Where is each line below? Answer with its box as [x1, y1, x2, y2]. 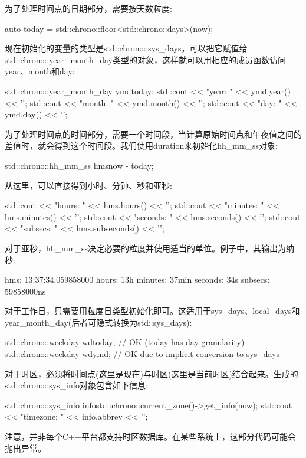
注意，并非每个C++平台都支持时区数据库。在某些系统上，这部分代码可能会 [5, 430, 296, 443]
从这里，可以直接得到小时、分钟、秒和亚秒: [5, 179, 172, 191]
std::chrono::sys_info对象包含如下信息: [5, 379, 148, 391]
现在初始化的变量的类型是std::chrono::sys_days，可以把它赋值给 [5, 42, 248, 54]
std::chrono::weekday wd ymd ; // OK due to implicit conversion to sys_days [5, 348, 279, 360]
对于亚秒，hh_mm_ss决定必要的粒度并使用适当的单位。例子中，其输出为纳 [5, 241, 294, 254]
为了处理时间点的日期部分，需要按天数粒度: [5, 2, 172, 14]
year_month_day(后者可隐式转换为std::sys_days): [5, 316, 192, 328]
